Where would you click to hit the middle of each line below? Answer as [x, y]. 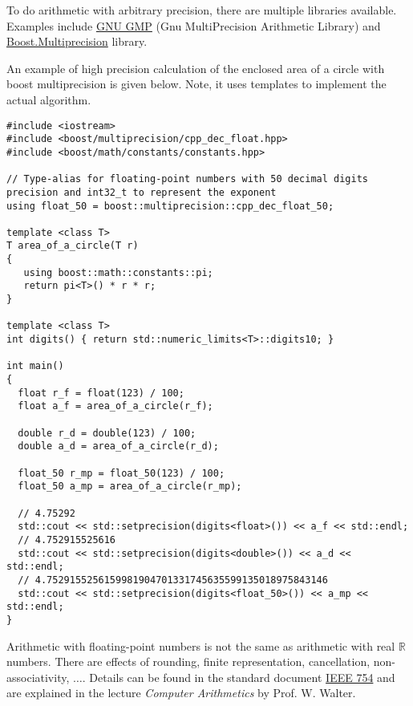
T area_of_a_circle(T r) [73, 246]
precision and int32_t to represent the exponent [142, 192]
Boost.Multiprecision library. [77, 41]
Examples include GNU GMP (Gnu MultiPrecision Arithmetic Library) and [194, 25]
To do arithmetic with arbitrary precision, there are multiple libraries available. [202, 10]
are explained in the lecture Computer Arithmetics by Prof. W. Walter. [181, 693]
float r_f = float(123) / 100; [101, 393]
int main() [35, 366]
